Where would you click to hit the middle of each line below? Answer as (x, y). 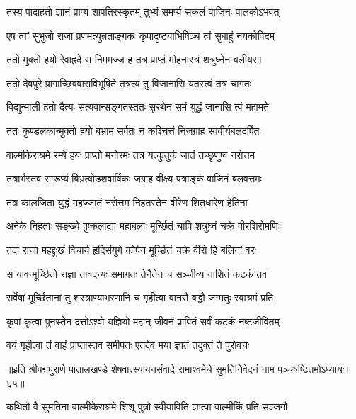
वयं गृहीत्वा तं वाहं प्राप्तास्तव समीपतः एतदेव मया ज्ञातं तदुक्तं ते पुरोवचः (128, 345)
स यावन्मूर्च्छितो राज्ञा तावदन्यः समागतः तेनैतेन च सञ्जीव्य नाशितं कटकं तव (137, 273)
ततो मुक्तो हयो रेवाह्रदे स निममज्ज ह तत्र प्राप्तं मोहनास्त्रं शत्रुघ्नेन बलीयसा (134, 59)
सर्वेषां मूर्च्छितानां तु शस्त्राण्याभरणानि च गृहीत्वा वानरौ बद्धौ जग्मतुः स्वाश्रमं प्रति (140, 297)
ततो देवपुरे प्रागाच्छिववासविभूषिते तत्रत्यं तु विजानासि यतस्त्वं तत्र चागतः (129, 83)
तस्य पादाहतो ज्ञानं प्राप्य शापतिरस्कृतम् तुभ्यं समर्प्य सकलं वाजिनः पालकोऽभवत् (143, 11)
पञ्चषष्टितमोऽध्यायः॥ (314, 368)
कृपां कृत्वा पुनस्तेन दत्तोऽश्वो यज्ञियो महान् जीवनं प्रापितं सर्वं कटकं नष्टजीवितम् (143, 321)
